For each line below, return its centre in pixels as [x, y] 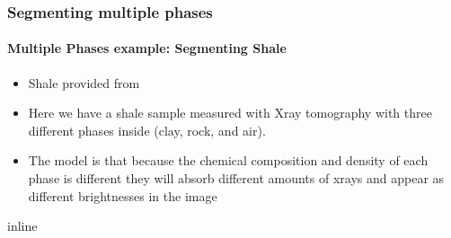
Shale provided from [84, 82]
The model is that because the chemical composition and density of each [228, 160]
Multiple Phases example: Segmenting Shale [147, 48]
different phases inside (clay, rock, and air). [147, 130]
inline [22, 226]
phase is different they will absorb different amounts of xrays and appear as [236, 178]
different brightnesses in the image [123, 195]
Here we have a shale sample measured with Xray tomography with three [230, 113]
